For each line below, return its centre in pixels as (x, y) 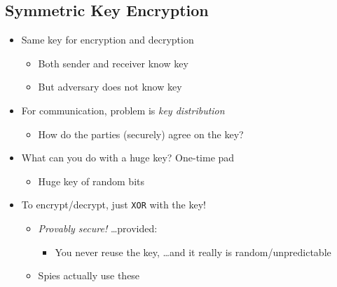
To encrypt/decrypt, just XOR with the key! (114, 205)
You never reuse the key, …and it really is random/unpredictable (193, 252)
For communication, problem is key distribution (123, 110)
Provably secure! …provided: (98, 228)
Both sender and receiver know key (113, 63)
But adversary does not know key (110, 87)
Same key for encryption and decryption (108, 40)
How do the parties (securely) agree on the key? (141, 134)
